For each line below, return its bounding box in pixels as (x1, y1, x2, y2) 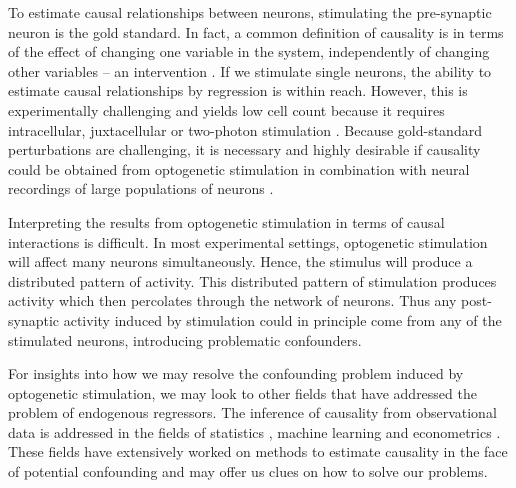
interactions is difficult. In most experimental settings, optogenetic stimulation (8, 231, 488, 252)
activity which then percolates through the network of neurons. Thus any (8, 290, 457, 311)
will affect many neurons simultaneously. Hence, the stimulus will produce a (8, 251, 473, 272)
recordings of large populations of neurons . (8, 178, 274, 199)
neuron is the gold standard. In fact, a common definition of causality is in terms (8, 21, 504, 42)
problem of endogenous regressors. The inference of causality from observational (8, 402, 497, 423)
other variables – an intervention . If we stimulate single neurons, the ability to (8, 60, 492, 81)
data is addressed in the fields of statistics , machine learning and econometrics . (8, 421, 501, 442)
